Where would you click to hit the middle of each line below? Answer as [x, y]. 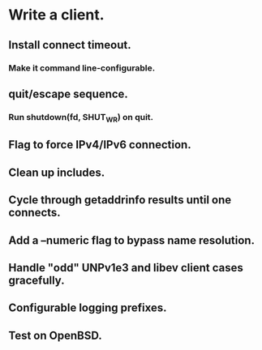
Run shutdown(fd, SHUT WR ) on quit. [81, 118]
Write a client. [56, 15]
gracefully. [37, 281]
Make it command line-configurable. [82, 68]
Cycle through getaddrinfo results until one [120, 200]
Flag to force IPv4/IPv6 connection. [100, 145]
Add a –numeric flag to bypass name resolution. [132, 240]
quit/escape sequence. [68, 94]
